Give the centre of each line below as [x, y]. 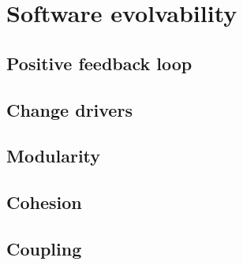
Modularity [54, 156]
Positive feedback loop [99, 63]
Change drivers [69, 109]
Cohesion [44, 202]
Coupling [44, 248]
